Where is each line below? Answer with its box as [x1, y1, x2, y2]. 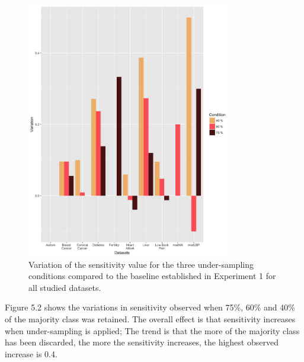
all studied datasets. [28, 281, 101, 293]
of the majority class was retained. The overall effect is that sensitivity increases [5, 313, 296, 325]
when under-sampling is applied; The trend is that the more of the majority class [5, 324, 300, 337]
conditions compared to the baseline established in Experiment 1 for [28, 270, 276, 282]
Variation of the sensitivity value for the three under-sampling [28, 258, 254, 270]
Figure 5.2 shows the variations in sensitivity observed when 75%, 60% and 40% [5, 301, 295, 313]
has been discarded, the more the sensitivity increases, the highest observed [5, 336, 279, 348]
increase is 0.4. [5, 347, 57, 360]
